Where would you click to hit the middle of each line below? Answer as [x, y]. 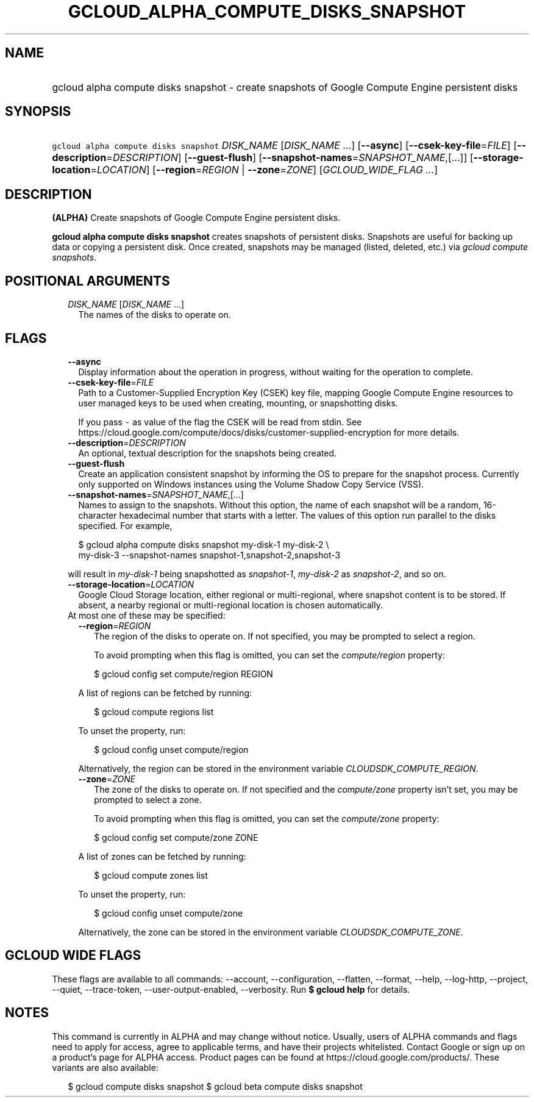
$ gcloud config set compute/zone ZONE [176, 837]
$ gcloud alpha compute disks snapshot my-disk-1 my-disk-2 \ [204, 544]
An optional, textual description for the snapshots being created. [207, 453]
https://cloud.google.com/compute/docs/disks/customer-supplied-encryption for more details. [269, 432]
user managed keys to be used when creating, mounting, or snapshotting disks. [238, 403]
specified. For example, [125, 525]
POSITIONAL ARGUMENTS [87, 281]
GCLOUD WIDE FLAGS [73, 956]
